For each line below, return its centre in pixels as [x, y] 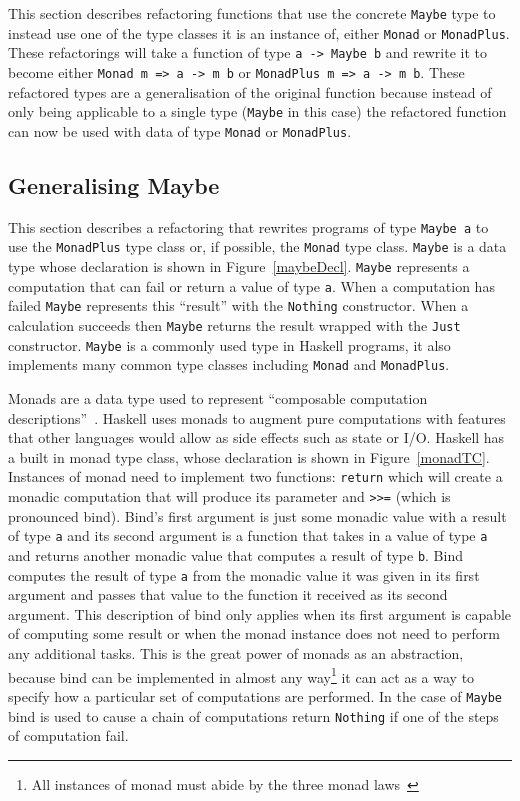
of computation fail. [68, 735]
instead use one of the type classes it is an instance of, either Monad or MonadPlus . [259, 32]
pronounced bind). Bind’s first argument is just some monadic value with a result [257, 515]
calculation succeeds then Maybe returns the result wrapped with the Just [234, 325]
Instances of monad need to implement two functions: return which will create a [255, 476]
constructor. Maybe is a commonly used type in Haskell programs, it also [229, 344]
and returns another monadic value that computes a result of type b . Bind [235, 554]
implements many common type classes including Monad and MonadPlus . [229, 364]
